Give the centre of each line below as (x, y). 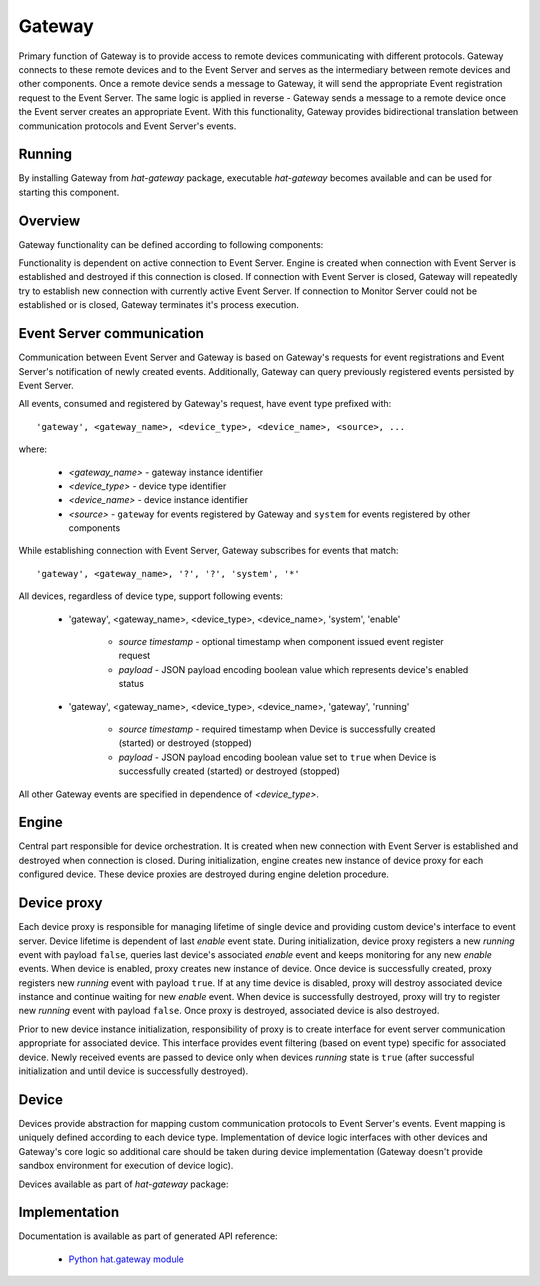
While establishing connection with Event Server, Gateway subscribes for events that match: (208, 551)
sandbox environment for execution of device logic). (126, 1166)
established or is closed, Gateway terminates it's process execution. (159, 305)
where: (33, 449)
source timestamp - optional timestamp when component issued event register (281, 642)
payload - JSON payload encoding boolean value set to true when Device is (277, 757)
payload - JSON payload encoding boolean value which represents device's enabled (293, 669)
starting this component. (69, 192)
